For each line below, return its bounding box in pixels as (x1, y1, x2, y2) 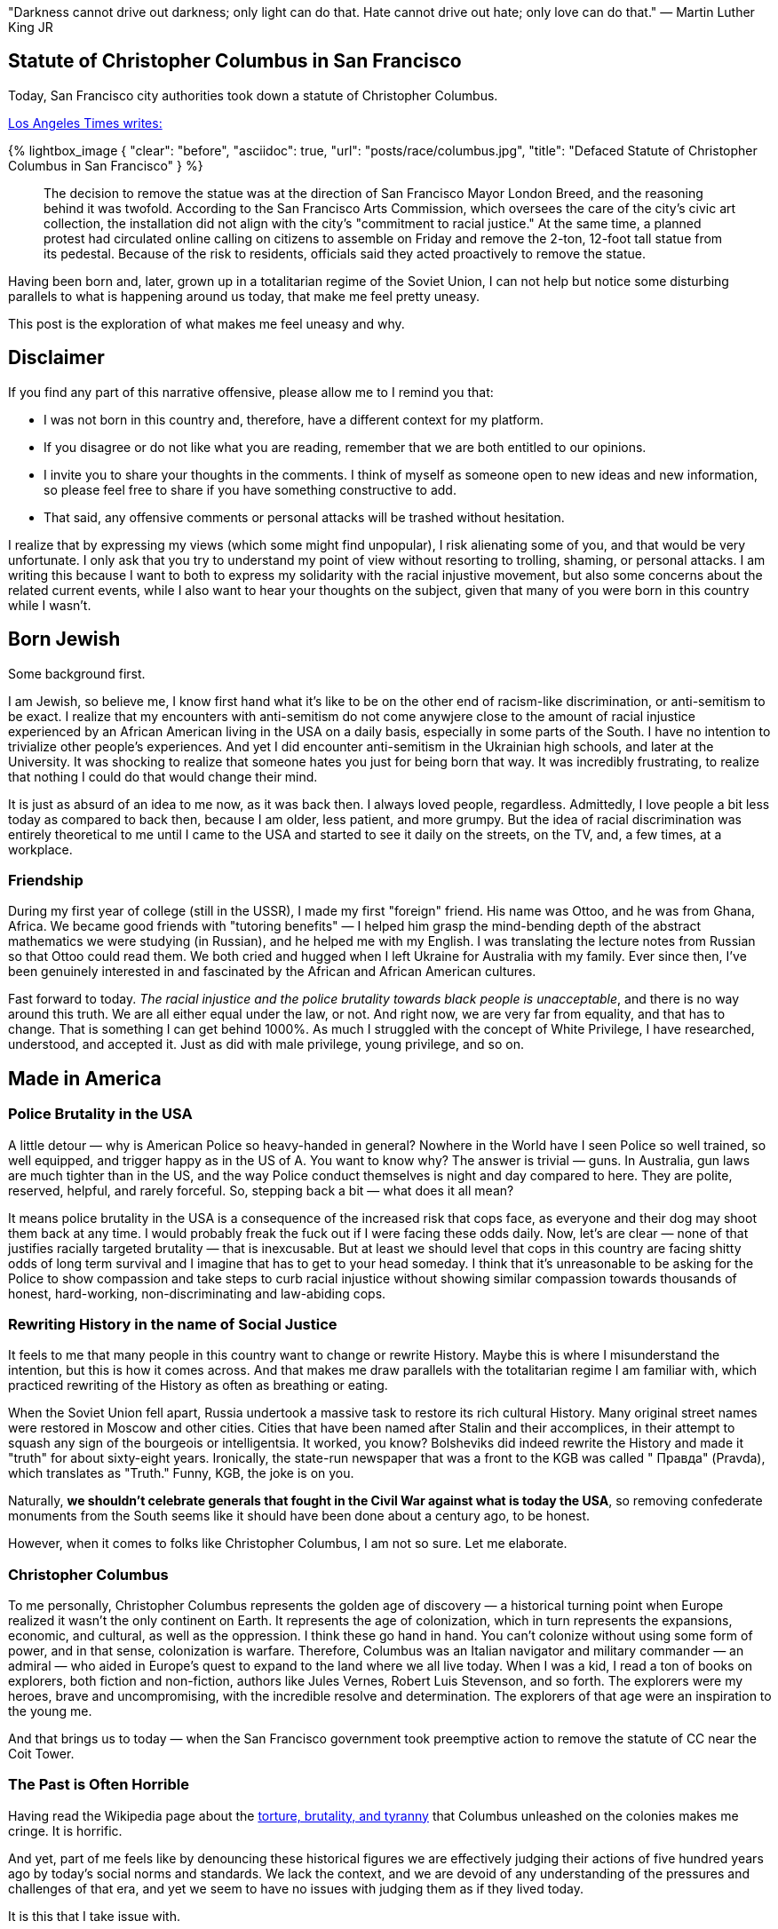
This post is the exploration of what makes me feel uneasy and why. (8, 315, 405, 331)
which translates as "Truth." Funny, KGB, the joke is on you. (8, 1465, 354, 1481)
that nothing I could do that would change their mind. (8, 768, 318, 784)
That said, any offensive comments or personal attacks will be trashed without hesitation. (44, 509, 565, 525)
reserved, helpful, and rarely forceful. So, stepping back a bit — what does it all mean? (8, 1182, 514, 1198)
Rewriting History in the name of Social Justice (8, 1314, 337, 1333)
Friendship (8, 870, 83, 889)
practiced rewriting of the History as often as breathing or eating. (8, 1377, 388, 1393)
